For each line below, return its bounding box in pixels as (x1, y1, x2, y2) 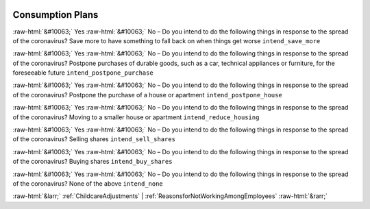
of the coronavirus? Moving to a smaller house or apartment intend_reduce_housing (12, 113, 260, 121)
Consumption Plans (12, 9, 99, 21)
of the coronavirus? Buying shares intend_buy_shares (12, 158, 173, 166)
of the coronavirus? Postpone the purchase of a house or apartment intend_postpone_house (12, 90, 282, 99)
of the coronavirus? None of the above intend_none (12, 179, 164, 188)
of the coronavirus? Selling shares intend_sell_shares (12, 135, 176, 143)
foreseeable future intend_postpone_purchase (12, 69, 153, 77)
